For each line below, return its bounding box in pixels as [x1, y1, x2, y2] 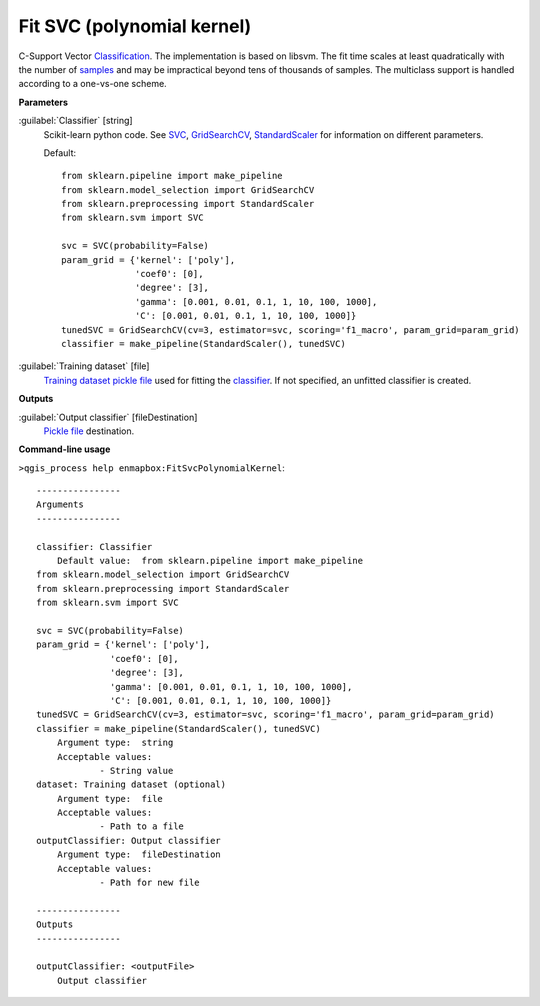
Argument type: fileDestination [56, 849, 222, 860]
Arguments [36, 499, 84, 510]
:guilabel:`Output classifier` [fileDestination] [18, 411, 198, 423]
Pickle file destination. [43, 425, 135, 437]
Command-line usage [18, 443, 111, 455]
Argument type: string [56, 737, 174, 749]
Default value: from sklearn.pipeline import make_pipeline [56, 555, 364, 567]
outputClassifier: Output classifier [36, 835, 222, 846]
